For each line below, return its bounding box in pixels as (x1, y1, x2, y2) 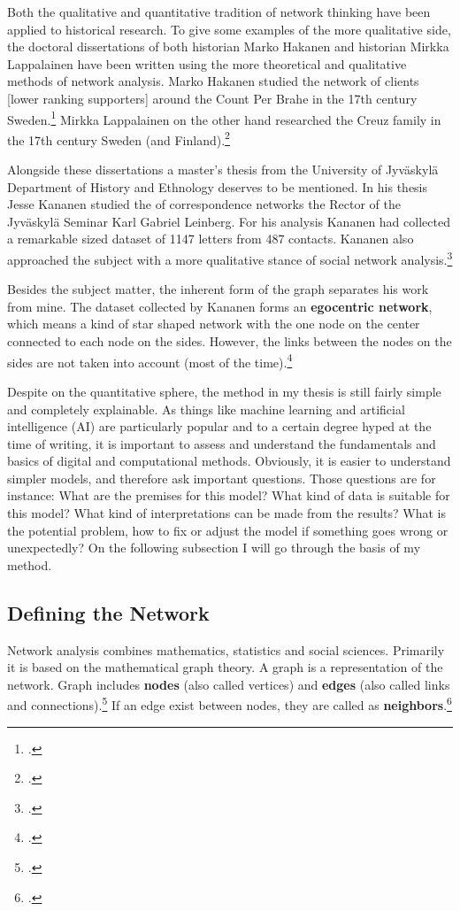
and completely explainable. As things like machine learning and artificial (7, 399, 405, 418)
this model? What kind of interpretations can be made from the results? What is (7, 504, 446, 522)
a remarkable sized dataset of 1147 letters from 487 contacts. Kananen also (7, 229, 414, 248)
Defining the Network (7, 598, 210, 626)
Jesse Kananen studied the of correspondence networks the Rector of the (7, 195, 402, 213)
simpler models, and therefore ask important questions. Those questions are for (7, 468, 436, 487)
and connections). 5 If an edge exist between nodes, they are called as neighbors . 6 (7, 693, 452, 714)
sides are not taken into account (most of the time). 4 (7, 350, 293, 371)
